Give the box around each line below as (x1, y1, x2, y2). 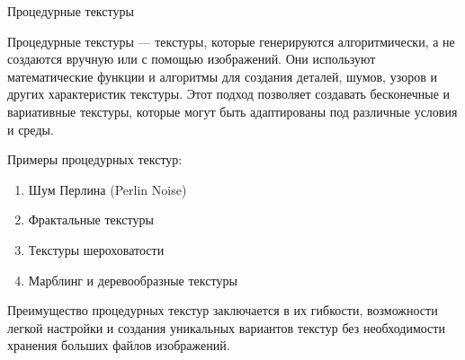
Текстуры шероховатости (28, 240, 165, 259)
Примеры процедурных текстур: (7, 150, 183, 169)
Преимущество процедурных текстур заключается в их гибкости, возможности (7, 301, 438, 320)
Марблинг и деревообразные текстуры (28, 270, 237, 289)
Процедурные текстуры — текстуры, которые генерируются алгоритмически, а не (7, 31, 455, 50)
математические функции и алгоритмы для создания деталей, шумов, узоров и (7, 66, 437, 85)
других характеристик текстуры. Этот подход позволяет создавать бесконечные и (7, 84, 451, 103)
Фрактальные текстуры (28, 210, 154, 229)
